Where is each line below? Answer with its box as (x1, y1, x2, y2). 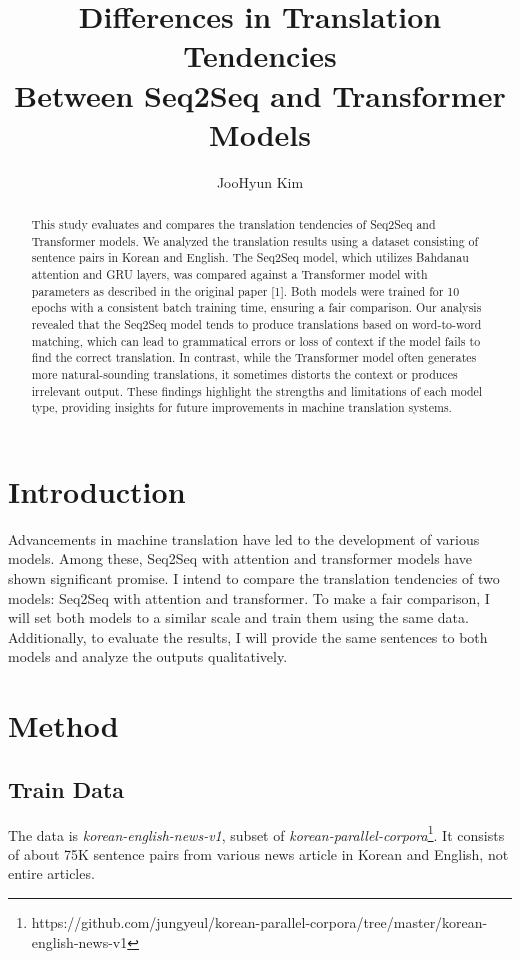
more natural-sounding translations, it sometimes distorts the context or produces (31, 365, 458, 382)
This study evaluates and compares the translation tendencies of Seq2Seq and (31, 216, 436, 233)
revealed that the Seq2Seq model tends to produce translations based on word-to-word (31, 316, 482, 333)
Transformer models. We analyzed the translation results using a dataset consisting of (31, 232, 479, 249)
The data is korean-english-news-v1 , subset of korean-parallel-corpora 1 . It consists (8, 821, 505, 845)
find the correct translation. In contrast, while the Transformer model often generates (31, 349, 477, 366)
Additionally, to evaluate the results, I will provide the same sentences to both (8, 626, 488, 647)
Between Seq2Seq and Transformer (14, 74, 506, 115)
